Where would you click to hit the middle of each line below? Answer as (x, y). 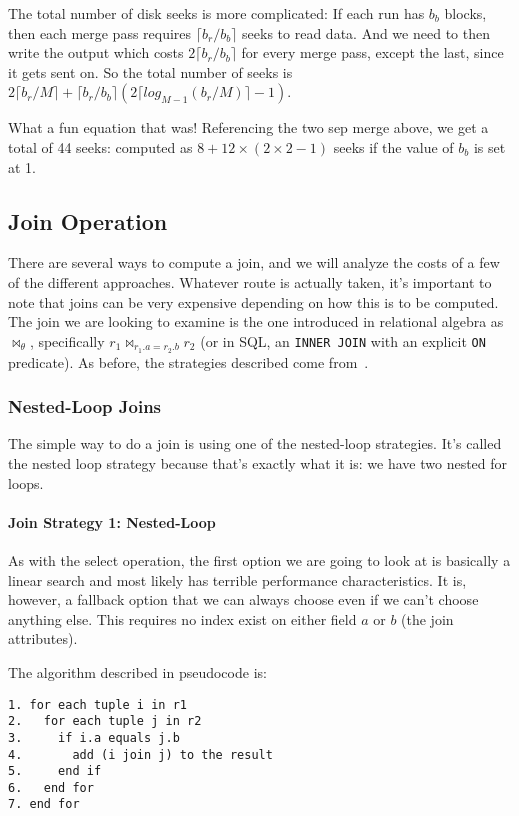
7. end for (44, 804)
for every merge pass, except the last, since (372, 52)
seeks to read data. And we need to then (366, 32)
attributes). (43, 638)
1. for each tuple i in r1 (97, 704)
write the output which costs (96, 52)
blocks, (465, 13)
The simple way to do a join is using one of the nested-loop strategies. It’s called (255, 443)
